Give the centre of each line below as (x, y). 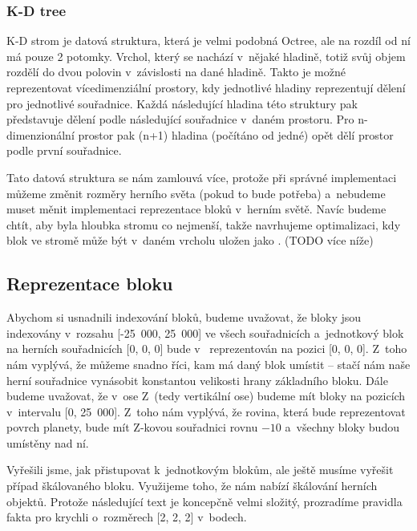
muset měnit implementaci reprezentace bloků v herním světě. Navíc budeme (196, 209)
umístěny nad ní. (48, 442)
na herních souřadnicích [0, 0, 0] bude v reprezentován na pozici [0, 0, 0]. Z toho (207, 349)
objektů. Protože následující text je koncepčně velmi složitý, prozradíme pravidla (204, 501)
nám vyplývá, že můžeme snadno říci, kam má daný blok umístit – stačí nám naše (208, 364)
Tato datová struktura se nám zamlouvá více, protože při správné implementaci (202, 177)
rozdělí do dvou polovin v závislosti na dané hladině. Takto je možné (176, 72)
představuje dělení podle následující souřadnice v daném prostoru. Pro (180, 119)
